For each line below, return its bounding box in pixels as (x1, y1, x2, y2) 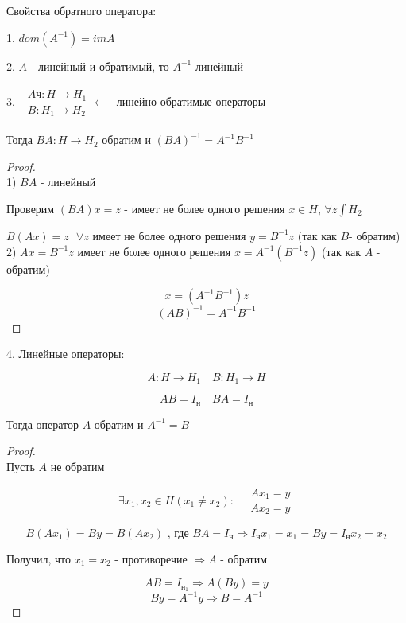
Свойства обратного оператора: (6, 2, 157, 18)
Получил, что (6, 550, 71, 567)
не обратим (50, 458, 105, 474)
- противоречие (114, 550, 188, 567)
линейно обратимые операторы (116, 93, 266, 110)
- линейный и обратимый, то (30, 57, 169, 74)
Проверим (6, 200, 55, 216)
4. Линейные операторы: (6, 345, 125, 362)
